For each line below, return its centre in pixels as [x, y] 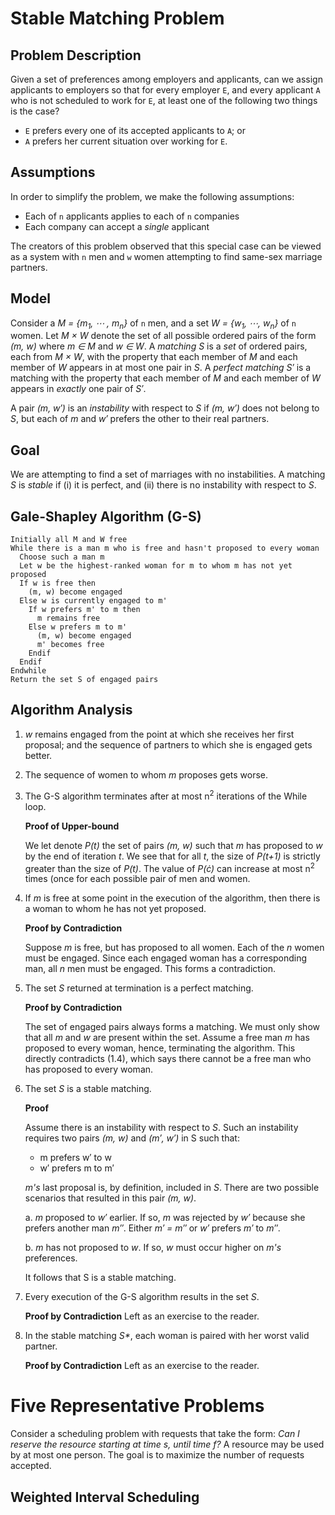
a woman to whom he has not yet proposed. [115, 909]
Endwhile [28, 671]
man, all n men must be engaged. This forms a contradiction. [150, 969]
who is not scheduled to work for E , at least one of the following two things [164, 100]
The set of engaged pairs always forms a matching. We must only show [172, 1027]
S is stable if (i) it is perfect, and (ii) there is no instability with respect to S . [163, 485]
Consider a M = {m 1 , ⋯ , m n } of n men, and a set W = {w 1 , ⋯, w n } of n [153, 324]
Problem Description [76, 55]
